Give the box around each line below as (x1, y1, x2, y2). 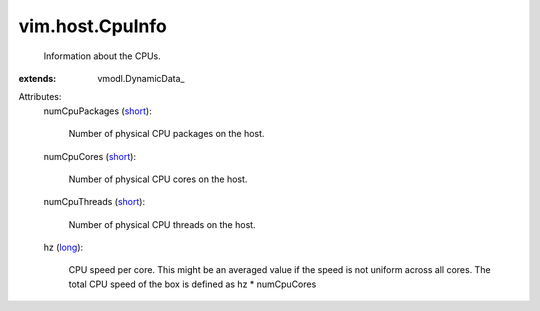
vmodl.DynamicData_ (97, 72, 185, 84)
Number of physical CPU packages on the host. (68, 128, 265, 140)
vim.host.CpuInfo (18, 15, 167, 37)
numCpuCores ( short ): (43, 150, 137, 162)
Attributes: (18, 91, 62, 103)
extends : (18, 72, 57, 84)
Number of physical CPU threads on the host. (68, 218, 256, 230)
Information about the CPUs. (43, 50, 161, 62)
